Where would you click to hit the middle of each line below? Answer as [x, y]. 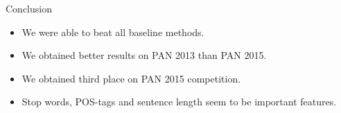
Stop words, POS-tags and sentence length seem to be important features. [179, 102]
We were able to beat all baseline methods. [113, 32]
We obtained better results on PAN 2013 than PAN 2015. [144, 55]
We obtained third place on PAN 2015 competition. [131, 78]
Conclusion [29, 8]
